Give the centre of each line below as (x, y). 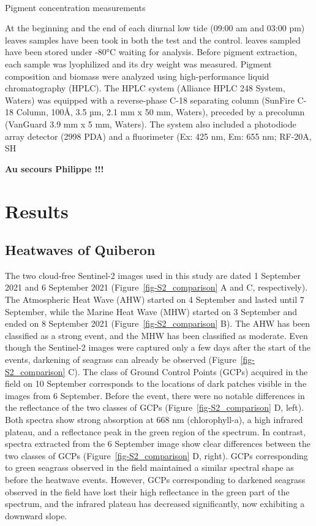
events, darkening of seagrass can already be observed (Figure (121, 360)
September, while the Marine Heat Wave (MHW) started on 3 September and (151, 311)
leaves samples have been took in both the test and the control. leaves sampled (153, 40)
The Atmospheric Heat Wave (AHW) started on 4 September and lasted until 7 (155, 299)
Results (37, 211)
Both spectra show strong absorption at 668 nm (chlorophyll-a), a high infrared (154, 420)
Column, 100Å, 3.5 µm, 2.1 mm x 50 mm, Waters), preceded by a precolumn (160, 112)
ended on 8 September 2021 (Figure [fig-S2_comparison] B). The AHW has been (158, 323)
